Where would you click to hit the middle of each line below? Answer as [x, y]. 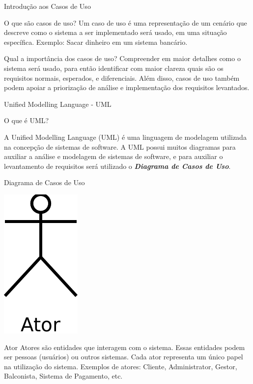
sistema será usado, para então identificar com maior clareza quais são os [114, 68]
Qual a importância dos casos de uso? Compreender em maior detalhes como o [122, 58]
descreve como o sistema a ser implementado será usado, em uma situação [115, 32]
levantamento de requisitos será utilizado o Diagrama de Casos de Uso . [117, 166]
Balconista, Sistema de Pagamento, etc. [63, 376]
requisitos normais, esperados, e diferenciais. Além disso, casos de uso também [122, 78]
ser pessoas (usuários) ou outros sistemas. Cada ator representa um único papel [124, 357]
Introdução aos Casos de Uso [47, 6]
